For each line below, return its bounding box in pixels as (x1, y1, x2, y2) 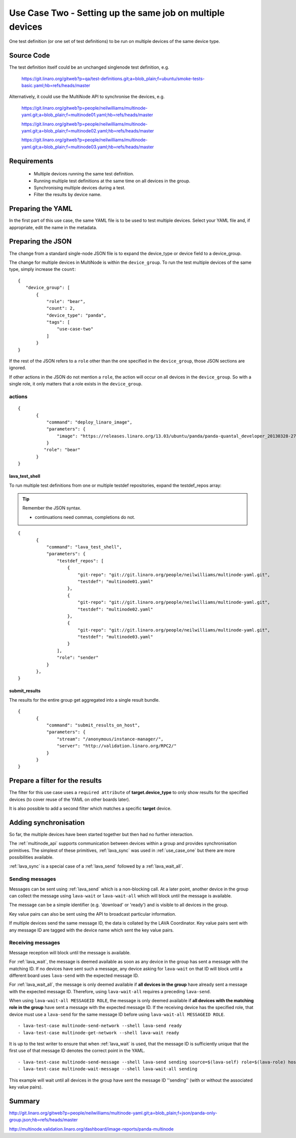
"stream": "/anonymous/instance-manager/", (57, 736, 164, 742)
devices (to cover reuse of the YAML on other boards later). (9, 796, 130, 802)
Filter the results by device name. (34, 192, 102, 198)
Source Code (9, 51, 50, 60)
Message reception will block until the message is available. (9, 949, 131, 956)
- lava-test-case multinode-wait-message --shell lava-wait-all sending (18, 1066, 197, 1072)
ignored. (9, 365, 27, 371)
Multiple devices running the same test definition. (34, 171, 134, 177)
